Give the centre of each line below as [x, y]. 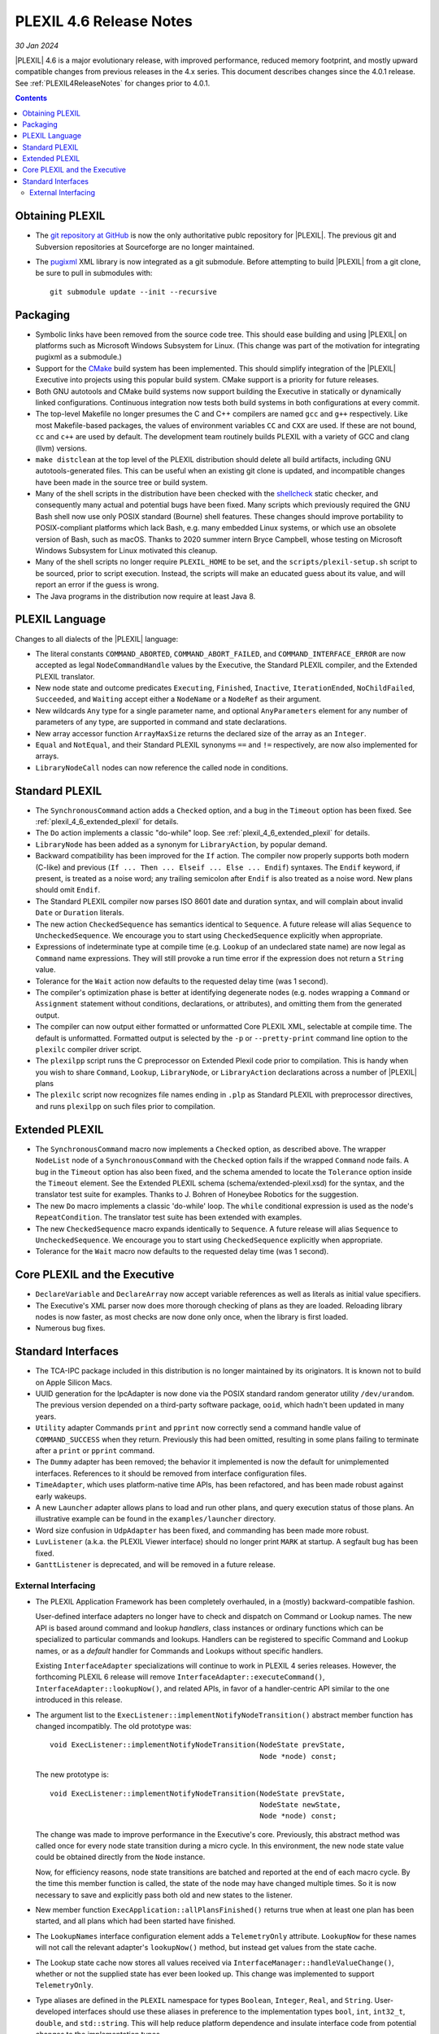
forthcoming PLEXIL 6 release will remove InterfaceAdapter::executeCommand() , [180, 1677]
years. [46, 1416]
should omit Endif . [68, 890]
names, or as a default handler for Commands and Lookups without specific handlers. [179, 1651]
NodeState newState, [300, 1805]
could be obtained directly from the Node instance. [120, 1857]
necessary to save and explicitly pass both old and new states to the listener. [164, 1895]
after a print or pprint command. [95, 1451]
